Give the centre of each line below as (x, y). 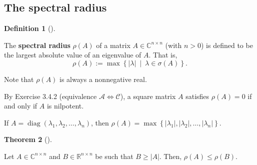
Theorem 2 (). (28, 139)
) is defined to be (227, 45)
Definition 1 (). (30, 28)
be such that (114, 156)
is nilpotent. (65, 106)
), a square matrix (148, 96)
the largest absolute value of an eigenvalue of (73, 55)
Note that (19, 79)
